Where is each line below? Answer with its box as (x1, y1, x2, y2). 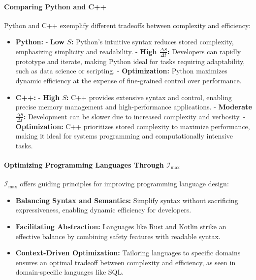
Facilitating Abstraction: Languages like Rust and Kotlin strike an (15, 221, 226, 231)
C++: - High (15, 92, 60, 102)
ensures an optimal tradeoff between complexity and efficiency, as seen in (15, 257, 236, 267)
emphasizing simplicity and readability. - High (15, 46, 157, 56)
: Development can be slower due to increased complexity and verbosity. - (23, 111, 246, 121)
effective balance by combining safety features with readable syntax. (15, 231, 221, 241)
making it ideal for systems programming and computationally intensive (15, 131, 233, 141)
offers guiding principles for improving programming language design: (20, 178, 229, 189)
